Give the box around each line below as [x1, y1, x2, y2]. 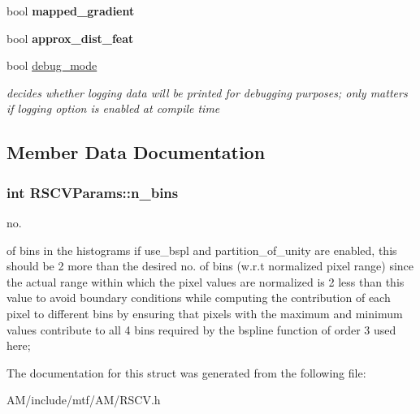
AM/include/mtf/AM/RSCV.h [6, 391, 161, 408]
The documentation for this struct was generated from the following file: [6, 364, 366, 381]
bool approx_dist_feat [6, 29, 134, 46]
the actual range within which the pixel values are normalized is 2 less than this [6, 273, 405, 290]
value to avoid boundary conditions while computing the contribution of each [6, 289, 391, 306]
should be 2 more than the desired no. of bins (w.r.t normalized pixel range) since [6, 257, 414, 274]
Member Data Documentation [6, 140, 266, 165]
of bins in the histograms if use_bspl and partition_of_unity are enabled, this [6, 241, 397, 258]
